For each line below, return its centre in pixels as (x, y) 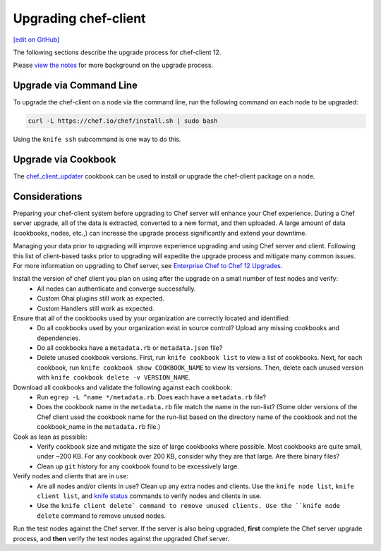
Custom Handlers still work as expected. (96, 308)
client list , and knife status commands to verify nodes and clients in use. (149, 496)
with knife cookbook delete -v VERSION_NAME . (114, 377)
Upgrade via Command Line (75, 86)
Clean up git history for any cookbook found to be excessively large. (138, 466)
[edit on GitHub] (36, 40)
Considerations (48, 196)
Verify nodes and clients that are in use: (71, 476)
